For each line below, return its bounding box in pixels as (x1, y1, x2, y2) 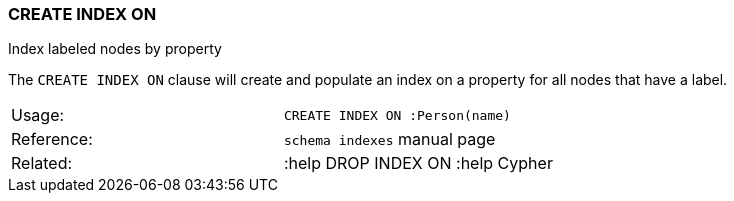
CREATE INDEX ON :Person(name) (283, 107, 511, 123)
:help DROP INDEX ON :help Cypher (283, 153, 553, 174)
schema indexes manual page (283, 129, 496, 150)
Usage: (11, 105, 65, 126)
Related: (11, 153, 73, 174)
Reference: (11, 129, 93, 150)
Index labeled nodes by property (8, 40, 222, 58)
